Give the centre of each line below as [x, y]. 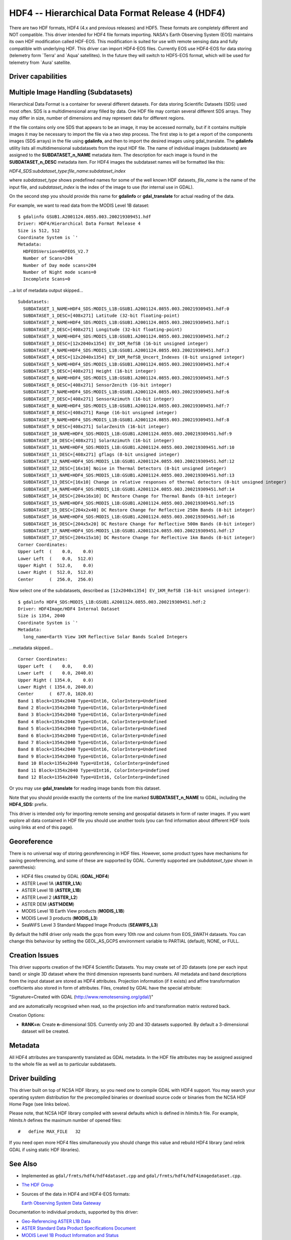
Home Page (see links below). [40, 1104]
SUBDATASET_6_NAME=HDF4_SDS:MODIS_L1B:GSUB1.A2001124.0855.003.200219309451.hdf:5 [126, 378]
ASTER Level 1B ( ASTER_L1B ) [51, 890]
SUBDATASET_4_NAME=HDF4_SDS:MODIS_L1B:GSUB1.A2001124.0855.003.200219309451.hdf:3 [126, 350]
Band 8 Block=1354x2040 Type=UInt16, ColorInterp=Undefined [92, 749]
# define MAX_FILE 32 [49, 1132]
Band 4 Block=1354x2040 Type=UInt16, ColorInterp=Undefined [92, 721]
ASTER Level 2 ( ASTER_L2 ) [49, 897]
